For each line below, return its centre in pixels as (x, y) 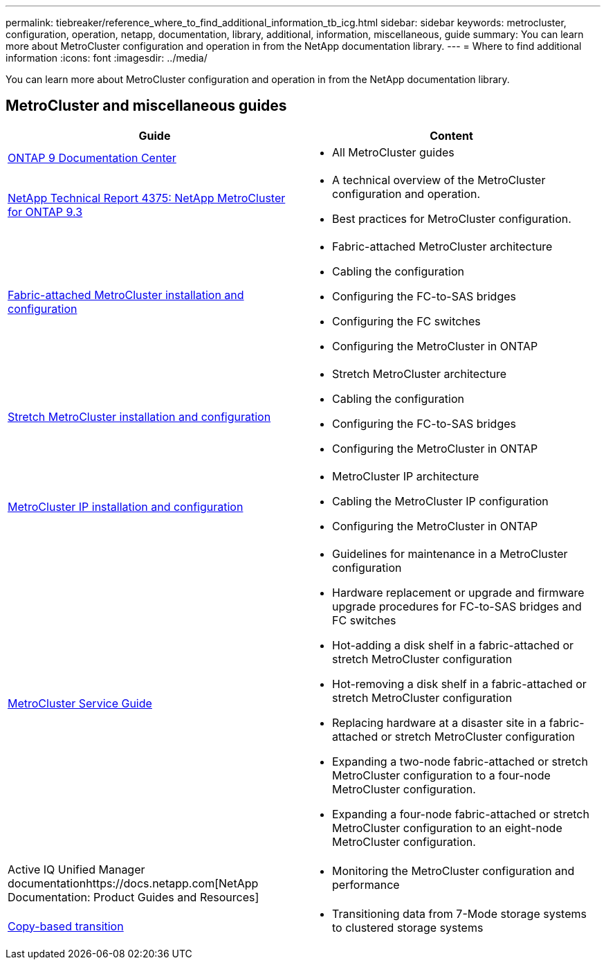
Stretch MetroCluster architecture (420, 373)
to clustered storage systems (408, 927)
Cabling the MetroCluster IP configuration (440, 501)
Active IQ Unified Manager (76, 869)
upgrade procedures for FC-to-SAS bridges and (457, 606)
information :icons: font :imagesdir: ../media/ (107, 58)
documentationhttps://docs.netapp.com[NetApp (133, 883)
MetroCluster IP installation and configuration (126, 506)
